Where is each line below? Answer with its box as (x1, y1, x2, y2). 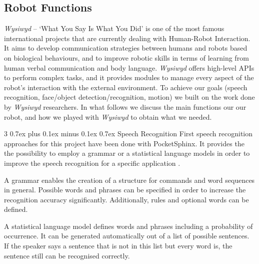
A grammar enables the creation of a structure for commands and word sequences (4, 174, 255, 185)
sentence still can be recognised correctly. (4, 250, 130, 260)
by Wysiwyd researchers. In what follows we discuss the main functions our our (4, 101, 246, 112)
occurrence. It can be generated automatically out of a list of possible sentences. (4, 230, 249, 241)
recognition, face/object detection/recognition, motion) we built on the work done (4, 92, 255, 102)
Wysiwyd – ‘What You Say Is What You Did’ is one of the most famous (4, 23, 224, 34)
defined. (4, 204, 28, 214)
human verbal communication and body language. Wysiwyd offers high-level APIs (4, 62, 254, 73)
